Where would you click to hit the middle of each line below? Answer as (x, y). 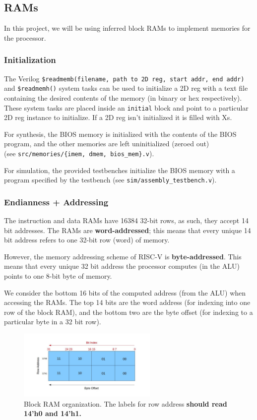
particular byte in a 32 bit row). (53, 322)
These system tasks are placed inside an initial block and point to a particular (126, 107)
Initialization (30, 60)
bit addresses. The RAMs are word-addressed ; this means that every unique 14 (128, 230)
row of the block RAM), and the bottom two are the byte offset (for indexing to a (128, 312)
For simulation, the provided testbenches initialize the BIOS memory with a (120, 170)
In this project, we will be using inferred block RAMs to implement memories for (127, 28)
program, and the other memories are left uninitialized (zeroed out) (107, 144)
